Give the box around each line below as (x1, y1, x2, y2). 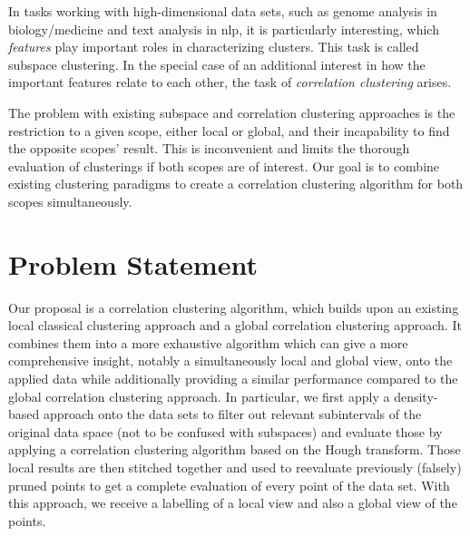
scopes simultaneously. (8, 191, 132, 210)
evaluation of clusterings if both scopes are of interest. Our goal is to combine (8, 156, 440, 175)
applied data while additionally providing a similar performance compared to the (8, 369, 458, 388)
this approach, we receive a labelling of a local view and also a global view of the (8, 493, 457, 512)
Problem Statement (8, 245, 258, 282)
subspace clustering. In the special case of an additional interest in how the (8, 54, 426, 73)
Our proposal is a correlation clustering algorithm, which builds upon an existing (8, 297, 459, 317)
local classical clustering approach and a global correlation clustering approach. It (8, 316, 462, 335)
